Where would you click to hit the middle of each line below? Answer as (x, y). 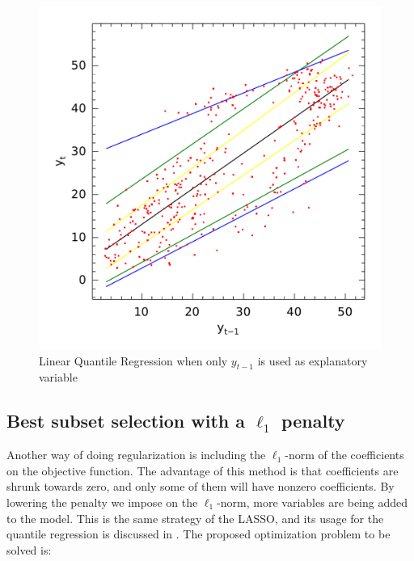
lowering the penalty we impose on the (102, 502)
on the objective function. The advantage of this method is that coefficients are (203, 470)
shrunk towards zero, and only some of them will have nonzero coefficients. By (201, 486)
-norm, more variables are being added (313, 502)
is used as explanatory (313, 360)
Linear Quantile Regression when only (133, 360)
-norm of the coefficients (344, 455)
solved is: (29, 549)
